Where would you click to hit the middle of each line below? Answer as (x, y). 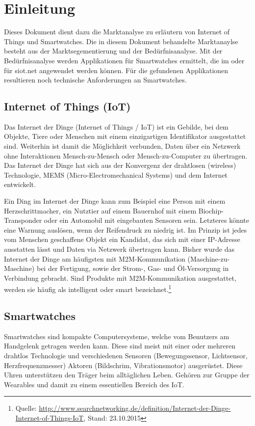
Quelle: (26, 408)
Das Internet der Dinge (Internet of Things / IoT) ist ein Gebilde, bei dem (116, 126)
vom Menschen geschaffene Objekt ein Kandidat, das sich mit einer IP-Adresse (122, 239)
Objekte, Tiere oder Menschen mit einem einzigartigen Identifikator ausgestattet (125, 136)
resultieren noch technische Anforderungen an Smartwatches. (95, 80)
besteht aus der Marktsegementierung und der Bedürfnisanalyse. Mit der (113, 51)
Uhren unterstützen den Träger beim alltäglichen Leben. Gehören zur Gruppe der (127, 375)
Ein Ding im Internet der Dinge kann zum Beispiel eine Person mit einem (115, 201)
